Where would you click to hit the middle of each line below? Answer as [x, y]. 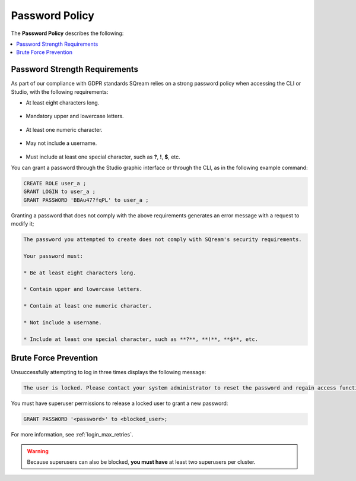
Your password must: [53, 256]
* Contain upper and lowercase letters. [83, 289]
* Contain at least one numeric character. [88, 306]
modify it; [23, 224]
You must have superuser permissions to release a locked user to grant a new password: [120, 403]
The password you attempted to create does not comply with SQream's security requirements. [163, 240]
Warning [38, 451]
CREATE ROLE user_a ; [55, 183]
